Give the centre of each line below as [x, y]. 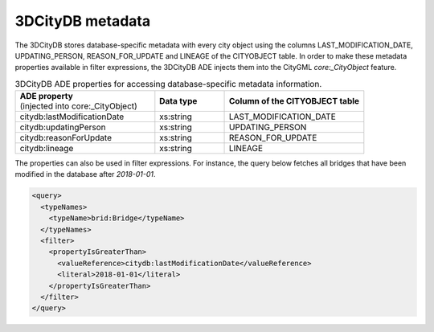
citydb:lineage [47, 149]
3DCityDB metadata [83, 21]
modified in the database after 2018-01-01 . [85, 174]
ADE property [47, 96]
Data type [178, 101]
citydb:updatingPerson [63, 127]
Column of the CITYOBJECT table [295, 101]
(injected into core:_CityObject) [79, 106]
